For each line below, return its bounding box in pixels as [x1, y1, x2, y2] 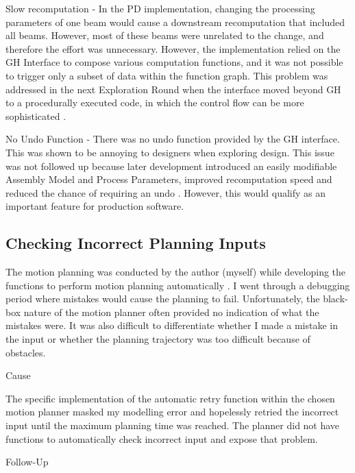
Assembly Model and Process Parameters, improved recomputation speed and [5, 172, 332, 186]
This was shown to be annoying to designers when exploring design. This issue [5, 145, 334, 159]
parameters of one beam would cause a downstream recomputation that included [5, 14, 345, 29]
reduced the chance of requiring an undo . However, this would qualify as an [5, 185, 326, 199]
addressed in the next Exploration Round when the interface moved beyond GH [5, 82, 341, 96]
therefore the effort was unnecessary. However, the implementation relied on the [5, 41, 341, 56]
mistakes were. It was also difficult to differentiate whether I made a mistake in [5, 318, 338, 332]
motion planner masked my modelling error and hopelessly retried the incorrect [5, 404, 339, 419]
